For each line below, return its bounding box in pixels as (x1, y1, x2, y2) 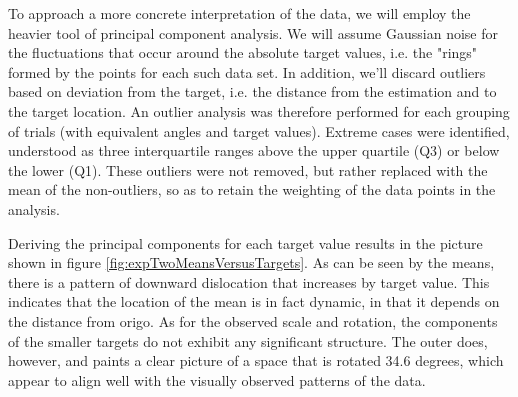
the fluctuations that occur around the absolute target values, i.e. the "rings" (8, 42, 478, 63)
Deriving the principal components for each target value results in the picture (8, 232, 483, 253)
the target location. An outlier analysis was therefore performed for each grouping (8, 100, 510, 121)
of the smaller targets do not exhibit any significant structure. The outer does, (8, 330, 488, 351)
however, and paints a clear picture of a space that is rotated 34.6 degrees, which (8, 350, 504, 371)
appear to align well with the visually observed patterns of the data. (8, 369, 426, 390)
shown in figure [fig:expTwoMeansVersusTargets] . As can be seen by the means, (8, 252, 495, 273)
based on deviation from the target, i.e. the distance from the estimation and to (8, 81, 497, 102)
